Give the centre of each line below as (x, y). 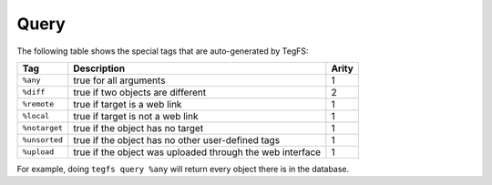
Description (99, 68)
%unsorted (43, 140)
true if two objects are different (140, 92)
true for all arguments (119, 80)
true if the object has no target (138, 128)
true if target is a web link (128, 104)
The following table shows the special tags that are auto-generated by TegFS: (163, 51)
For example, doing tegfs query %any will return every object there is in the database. (183, 169)
